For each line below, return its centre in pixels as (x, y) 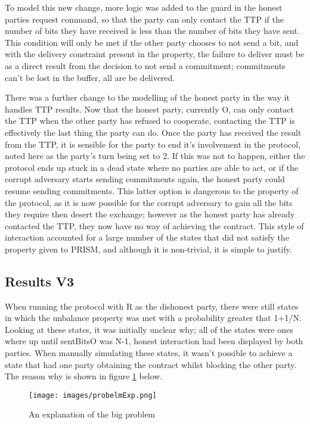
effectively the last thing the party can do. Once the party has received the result (153, 132)
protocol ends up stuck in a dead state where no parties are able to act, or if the (152, 167)
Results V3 (40, 281)
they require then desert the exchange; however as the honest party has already (150, 214)
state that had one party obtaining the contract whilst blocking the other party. (151, 364)
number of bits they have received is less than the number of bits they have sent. (152, 31)
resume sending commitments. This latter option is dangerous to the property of (152, 190)
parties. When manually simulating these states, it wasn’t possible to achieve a (149, 353)
